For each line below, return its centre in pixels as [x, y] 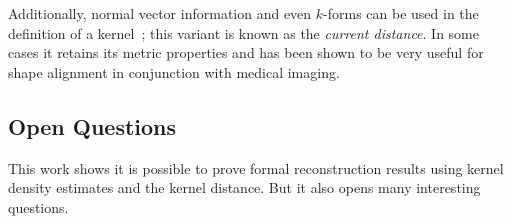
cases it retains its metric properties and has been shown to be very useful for [246, 52]
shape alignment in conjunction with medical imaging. [174, 71]
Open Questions [92, 125]
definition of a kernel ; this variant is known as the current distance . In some [243, 32]
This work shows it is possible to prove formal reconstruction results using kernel [256, 167]
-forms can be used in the [401, 13]
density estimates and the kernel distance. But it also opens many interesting [244, 187]
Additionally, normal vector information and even [160, 13]
